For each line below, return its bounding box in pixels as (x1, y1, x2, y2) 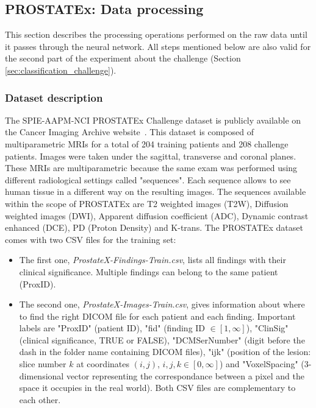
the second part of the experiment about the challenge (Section (5, 52, 241, 65)
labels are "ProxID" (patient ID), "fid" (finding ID (19, 322, 206, 334)
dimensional (19, 369, 64, 382)
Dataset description (5, 90, 103, 105)
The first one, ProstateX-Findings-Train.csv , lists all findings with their (19, 253, 286, 266)
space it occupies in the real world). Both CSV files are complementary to (19, 381, 296, 394)
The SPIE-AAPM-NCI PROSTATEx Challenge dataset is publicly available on (5, 113, 301, 126)
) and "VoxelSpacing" (219, 357, 298, 370)
